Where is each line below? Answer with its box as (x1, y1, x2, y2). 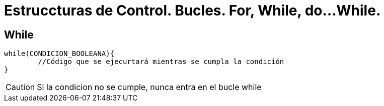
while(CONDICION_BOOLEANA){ (4, 49, 115, 58)
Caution (6, 82, 35, 92)
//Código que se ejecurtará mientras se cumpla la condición (38, 57, 284, 66)
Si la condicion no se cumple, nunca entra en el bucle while (37, 82, 262, 92)
